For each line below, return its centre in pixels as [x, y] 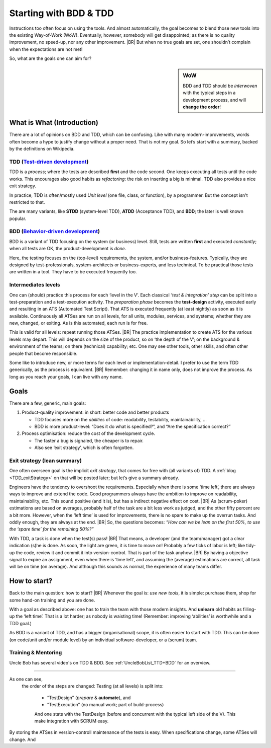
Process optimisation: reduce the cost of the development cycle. [89, 433]
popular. [18, 218]
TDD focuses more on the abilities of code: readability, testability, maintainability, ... [120, 419]
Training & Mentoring [36, 653]
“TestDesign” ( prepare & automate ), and [89, 698]
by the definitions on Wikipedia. [42, 149]
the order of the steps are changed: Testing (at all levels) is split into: [93, 686]
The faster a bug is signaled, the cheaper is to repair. [89, 440]
